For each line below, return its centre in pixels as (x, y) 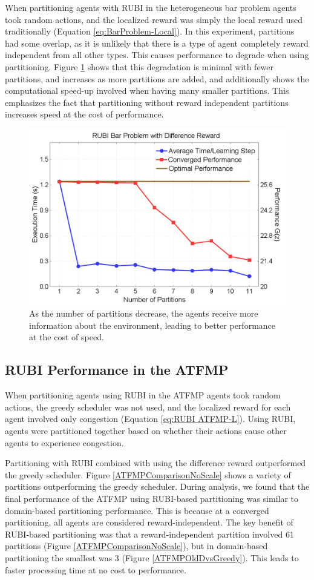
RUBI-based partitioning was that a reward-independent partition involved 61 (149, 534)
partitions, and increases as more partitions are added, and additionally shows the (157, 78)
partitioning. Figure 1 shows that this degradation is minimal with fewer (139, 66)
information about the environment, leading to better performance (152, 325)
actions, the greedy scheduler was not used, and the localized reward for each (148, 407)
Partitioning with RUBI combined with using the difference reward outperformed (155, 463)
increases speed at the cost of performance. (84, 114)
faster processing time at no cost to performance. (96, 569)
